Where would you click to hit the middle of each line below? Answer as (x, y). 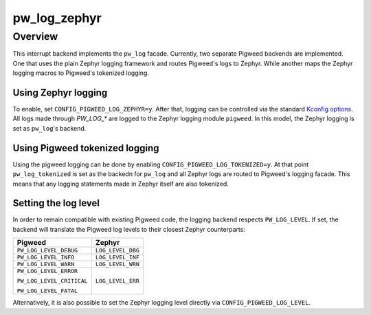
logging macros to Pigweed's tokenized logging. (81, 73)
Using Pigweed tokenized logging (86, 148)
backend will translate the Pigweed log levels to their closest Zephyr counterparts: (129, 229)
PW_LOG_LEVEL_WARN (46, 264)
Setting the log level (56, 203)
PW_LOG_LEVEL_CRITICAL (53, 281)
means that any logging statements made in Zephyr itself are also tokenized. (121, 184)
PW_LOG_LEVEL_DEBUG (47, 251)
